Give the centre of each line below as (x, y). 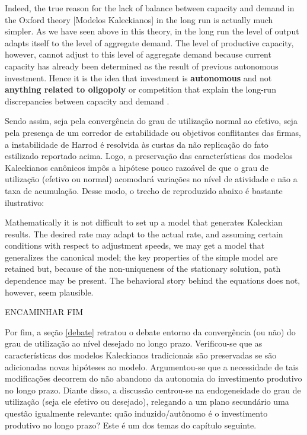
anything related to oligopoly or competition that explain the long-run (140, 89)
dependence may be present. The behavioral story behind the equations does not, (153, 280)
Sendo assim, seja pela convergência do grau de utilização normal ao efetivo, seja (151, 121)
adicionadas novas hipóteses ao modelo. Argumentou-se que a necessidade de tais (152, 366)
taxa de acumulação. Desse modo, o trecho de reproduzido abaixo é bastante (144, 190)
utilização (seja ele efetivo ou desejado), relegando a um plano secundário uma (147, 401)
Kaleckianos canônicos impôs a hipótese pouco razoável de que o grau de (137, 167)
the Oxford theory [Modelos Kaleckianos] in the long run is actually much (139, 19)
